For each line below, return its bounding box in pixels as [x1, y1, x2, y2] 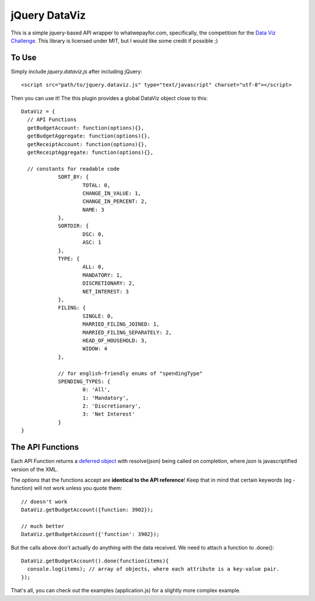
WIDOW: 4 [82, 346, 108, 352]
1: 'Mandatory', [82, 395, 129, 401]
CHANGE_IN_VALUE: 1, [82, 190, 141, 196]
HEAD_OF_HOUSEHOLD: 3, [82, 337, 148, 344]
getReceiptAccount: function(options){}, [27, 141, 148, 147]
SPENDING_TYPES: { [58, 378, 111, 385]
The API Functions [10, 442, 79, 453]
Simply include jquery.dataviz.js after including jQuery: [10, 68, 142, 75]
